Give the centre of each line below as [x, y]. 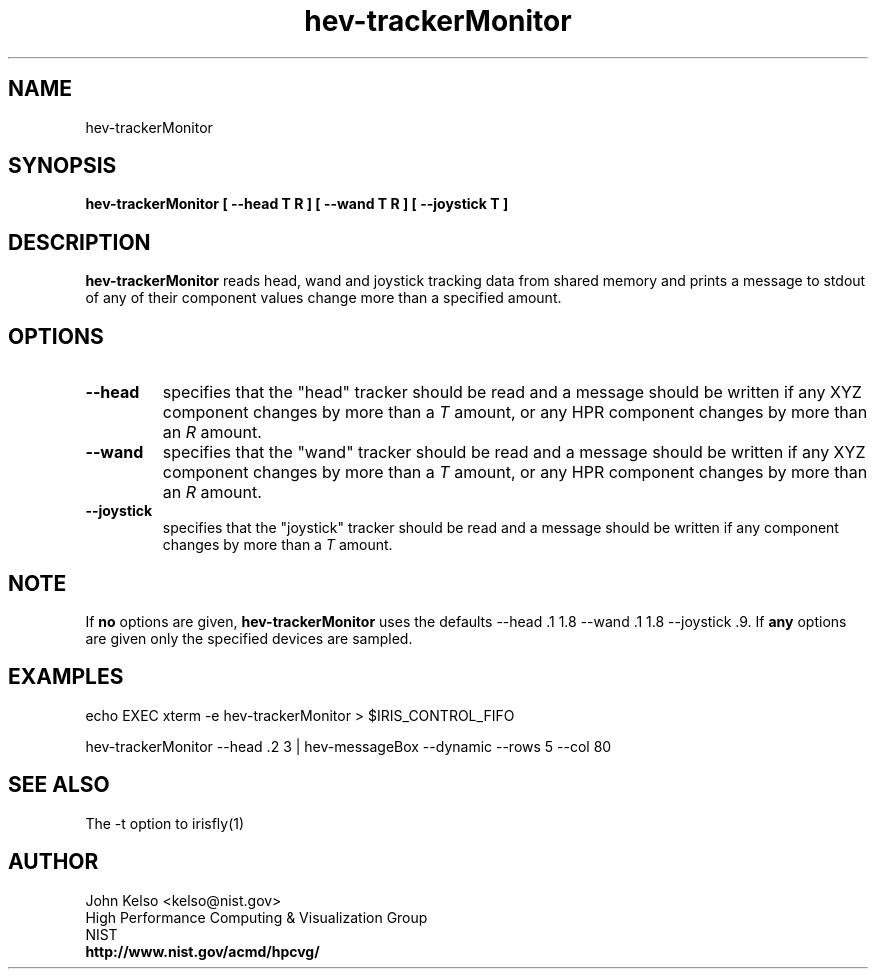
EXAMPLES [66, 677]
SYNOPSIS [62, 166]
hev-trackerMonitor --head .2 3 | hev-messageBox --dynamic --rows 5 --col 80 [348, 746]
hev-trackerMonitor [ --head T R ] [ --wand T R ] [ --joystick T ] [297, 204]
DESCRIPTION [79, 242]
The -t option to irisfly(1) [165, 823]
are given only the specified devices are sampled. [249, 638]
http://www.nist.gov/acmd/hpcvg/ [202, 951]
